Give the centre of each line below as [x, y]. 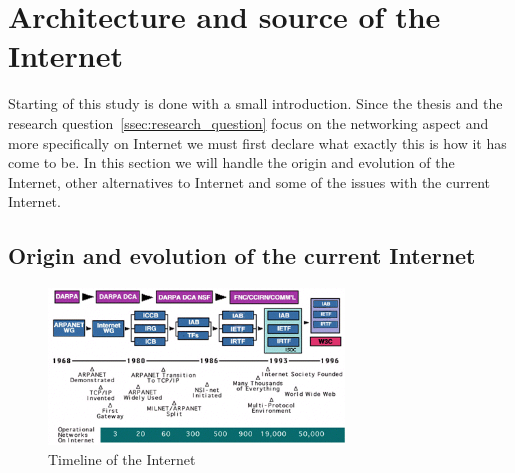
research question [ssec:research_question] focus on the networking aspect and [248, 122]
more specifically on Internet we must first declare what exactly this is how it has [257, 142]
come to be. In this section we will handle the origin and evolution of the [231, 162]
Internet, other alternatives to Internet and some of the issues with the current [249, 181]
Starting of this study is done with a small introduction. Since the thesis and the [255, 103]
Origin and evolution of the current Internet [242, 255]
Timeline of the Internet [122, 458]
